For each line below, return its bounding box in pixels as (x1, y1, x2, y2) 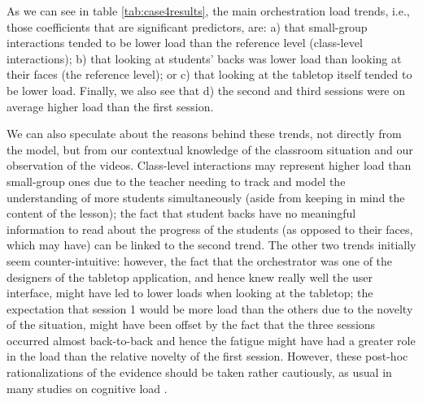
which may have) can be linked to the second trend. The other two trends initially (7, 236, 416, 253)
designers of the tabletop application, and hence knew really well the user (7, 268, 373, 285)
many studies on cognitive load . (7, 379, 168, 396)
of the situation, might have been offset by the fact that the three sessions (7, 316, 376, 333)
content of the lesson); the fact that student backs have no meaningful (7, 205, 356, 222)
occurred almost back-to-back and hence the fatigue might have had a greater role (7, 331, 416, 348)
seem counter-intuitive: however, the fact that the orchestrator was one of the (7, 252, 393, 269)
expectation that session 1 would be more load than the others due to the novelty (7, 300, 413, 317)
